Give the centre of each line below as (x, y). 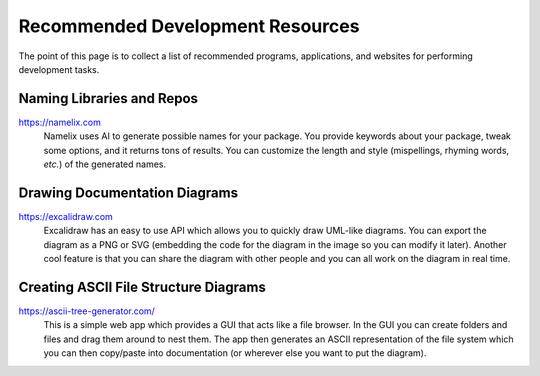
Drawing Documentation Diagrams (128, 192)
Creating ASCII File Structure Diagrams (142, 286)
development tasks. (59, 69)
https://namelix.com (60, 122)
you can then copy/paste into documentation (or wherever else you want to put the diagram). (235, 353)
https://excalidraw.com (66, 216)
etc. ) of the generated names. (105, 164)
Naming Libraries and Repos (108, 98)
